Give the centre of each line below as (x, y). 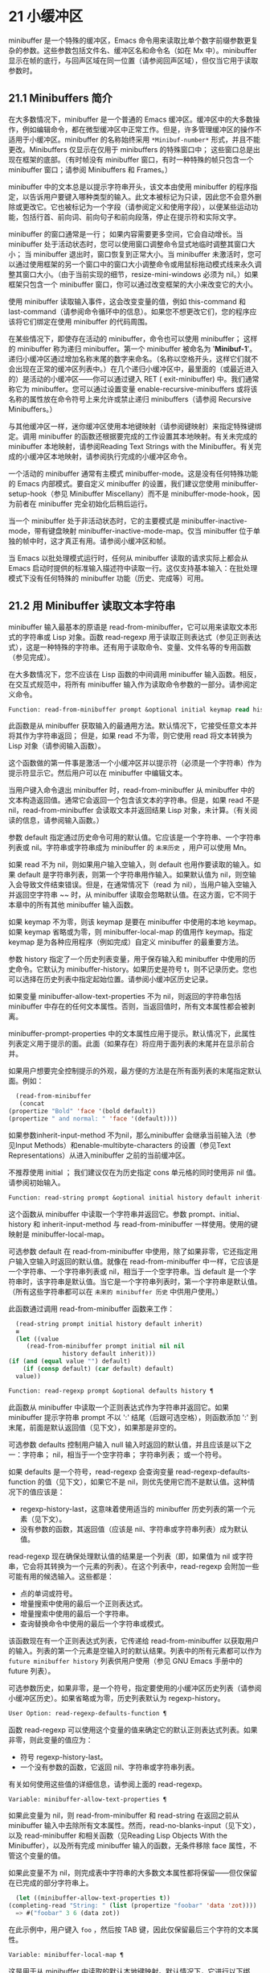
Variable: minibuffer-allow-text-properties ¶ (88, 1799)
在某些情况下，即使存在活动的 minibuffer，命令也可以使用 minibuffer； (125, 338)
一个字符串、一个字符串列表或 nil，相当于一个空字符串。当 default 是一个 (129, 1271)
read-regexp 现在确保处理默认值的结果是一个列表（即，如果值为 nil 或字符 (131, 1556)
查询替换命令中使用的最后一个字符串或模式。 (94, 1624)
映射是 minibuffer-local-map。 (59, 1234)
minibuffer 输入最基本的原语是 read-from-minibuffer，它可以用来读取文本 (129, 627)
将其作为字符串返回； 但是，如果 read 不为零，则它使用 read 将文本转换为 (131, 736)
